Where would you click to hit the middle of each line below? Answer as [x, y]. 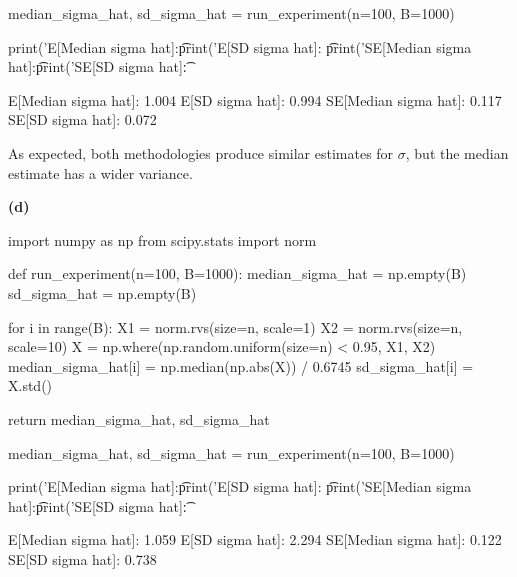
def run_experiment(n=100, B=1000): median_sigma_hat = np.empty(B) [237, 273]
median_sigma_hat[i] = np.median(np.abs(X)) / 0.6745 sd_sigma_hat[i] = [241, 365]
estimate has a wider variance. [100, 172]
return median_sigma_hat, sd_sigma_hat [139, 418]
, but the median [457, 152]
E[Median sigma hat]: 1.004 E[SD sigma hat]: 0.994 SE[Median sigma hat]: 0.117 [255, 99]
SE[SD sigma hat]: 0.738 [82, 558]
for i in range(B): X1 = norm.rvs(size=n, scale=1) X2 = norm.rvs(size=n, [235, 326]
